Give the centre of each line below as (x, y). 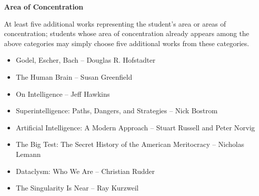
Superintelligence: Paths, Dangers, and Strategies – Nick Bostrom (117, 111)
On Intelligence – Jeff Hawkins (63, 93)
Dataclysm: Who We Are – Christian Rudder (85, 171)
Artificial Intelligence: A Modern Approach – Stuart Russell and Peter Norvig (135, 127)
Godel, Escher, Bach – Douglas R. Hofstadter (86, 60)
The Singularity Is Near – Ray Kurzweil (77, 188)
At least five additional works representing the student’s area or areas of (115, 23)
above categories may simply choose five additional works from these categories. (127, 43)
